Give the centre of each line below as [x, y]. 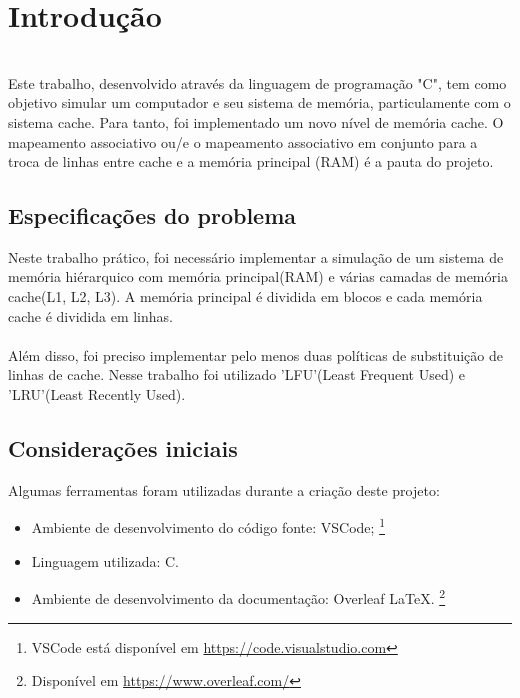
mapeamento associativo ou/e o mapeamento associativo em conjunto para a [243, 141]
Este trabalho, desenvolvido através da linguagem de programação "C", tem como [257, 82]
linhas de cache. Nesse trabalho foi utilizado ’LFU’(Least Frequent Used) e [237, 374]
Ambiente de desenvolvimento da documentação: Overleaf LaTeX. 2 [238, 596]
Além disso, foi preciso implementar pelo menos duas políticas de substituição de [255, 354]
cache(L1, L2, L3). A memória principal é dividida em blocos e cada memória [245, 296]
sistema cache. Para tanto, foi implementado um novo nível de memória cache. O [256, 121]
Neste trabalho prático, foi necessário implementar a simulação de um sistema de [256, 256]
